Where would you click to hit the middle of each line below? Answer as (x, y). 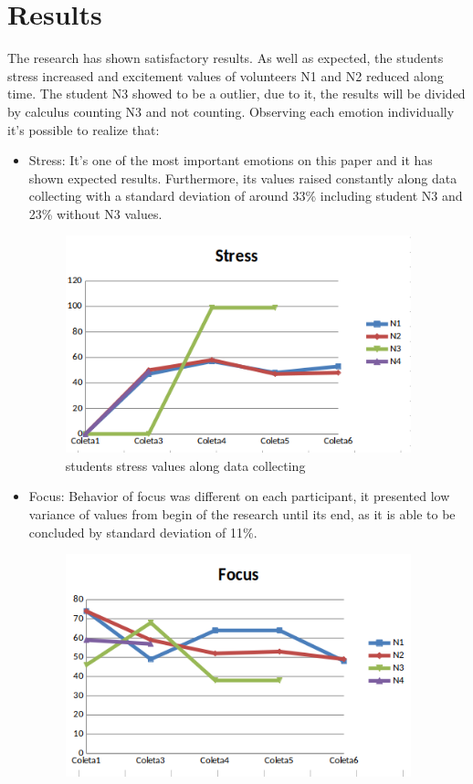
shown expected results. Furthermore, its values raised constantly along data (243, 178)
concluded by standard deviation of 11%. (143, 532)
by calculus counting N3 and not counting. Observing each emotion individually (231, 111)
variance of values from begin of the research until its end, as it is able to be (242, 514)
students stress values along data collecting (185, 465)
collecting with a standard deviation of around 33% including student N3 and (246, 196)
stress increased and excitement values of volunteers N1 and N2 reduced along (226, 75)
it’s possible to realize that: (84, 129)
